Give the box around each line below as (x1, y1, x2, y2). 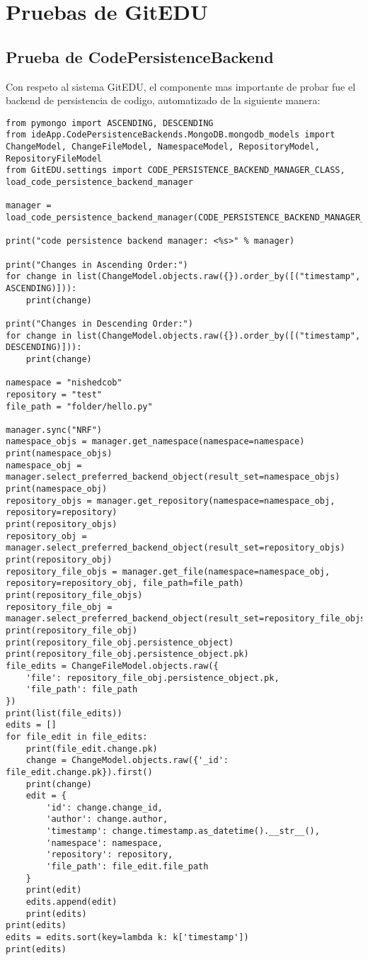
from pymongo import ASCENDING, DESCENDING (6, 118, 214, 128)
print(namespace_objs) (6, 448, 113, 459)
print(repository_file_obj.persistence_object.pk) (6, 649, 249, 660)
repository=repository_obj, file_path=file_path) (6, 578, 244, 589)
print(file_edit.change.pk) (25, 743, 158, 754)
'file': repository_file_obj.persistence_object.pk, (25, 672, 280, 683)
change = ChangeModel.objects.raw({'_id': (25, 755, 229, 766)
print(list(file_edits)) (6, 708, 122, 718)
